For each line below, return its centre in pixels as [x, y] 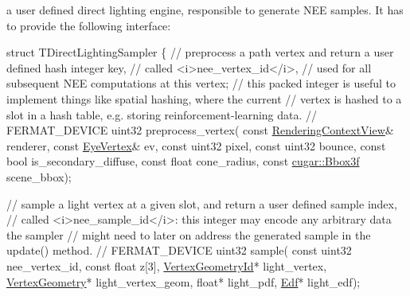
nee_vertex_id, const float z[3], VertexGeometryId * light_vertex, [167, 265]
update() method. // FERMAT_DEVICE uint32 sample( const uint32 [179, 250]
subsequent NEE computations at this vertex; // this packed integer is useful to [201, 83]
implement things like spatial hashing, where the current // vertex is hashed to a [204, 98]
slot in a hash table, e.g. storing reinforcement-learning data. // [162, 114]
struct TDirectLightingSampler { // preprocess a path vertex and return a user [200, 52]
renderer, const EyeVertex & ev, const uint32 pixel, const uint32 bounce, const [196, 145]
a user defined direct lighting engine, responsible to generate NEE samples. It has [205, 10]
